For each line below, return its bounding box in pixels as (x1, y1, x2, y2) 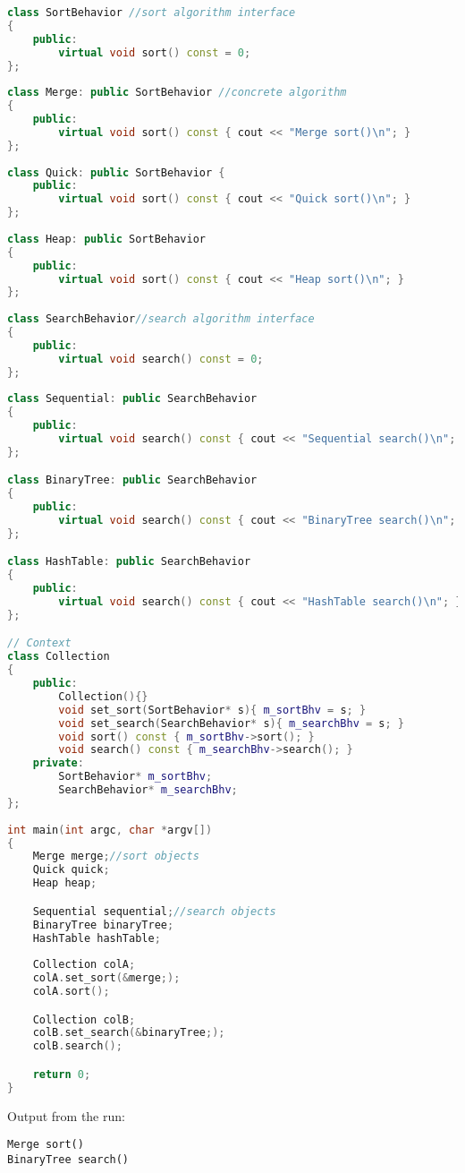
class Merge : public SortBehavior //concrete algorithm (7, 86, 347, 99)
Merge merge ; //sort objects (32, 850, 199, 863)
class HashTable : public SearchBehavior (7, 555, 251, 569)
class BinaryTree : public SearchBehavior (7, 474, 258, 487)
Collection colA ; (32, 958, 136, 972)
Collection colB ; (32, 1013, 136, 1026)
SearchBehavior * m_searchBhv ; (58, 783, 238, 797)
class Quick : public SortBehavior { (7, 166, 225, 179)
